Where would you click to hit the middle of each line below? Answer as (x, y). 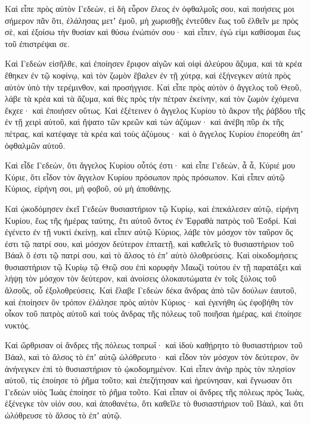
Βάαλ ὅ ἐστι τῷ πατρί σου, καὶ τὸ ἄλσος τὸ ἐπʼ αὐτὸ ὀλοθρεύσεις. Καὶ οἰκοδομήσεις (151, 255)
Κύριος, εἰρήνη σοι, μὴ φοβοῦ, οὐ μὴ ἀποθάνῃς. (88, 188)
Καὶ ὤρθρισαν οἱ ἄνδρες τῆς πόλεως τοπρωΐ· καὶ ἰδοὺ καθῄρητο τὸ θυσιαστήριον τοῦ (154, 345)
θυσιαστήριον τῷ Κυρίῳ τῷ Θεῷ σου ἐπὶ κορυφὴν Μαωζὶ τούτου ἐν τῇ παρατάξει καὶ (153, 266)
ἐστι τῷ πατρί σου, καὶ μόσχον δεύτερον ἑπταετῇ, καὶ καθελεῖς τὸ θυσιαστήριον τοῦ (149, 243)
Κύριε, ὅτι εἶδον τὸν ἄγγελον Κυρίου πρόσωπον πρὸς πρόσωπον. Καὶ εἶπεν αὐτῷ (145, 176)
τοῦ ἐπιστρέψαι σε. (37, 43)
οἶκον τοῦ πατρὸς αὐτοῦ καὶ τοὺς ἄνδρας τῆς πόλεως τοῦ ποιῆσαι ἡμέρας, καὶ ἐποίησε (153, 313)
